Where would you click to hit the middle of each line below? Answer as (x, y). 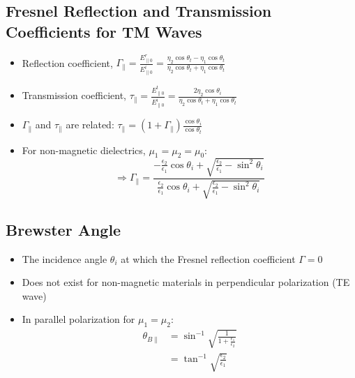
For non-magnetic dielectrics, (84, 150)
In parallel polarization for (78, 319)
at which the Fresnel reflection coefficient (208, 258)
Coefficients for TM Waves (104, 31)
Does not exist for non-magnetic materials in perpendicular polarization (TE (186, 282)
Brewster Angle (63, 229)
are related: (90, 124)
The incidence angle (65, 258)
